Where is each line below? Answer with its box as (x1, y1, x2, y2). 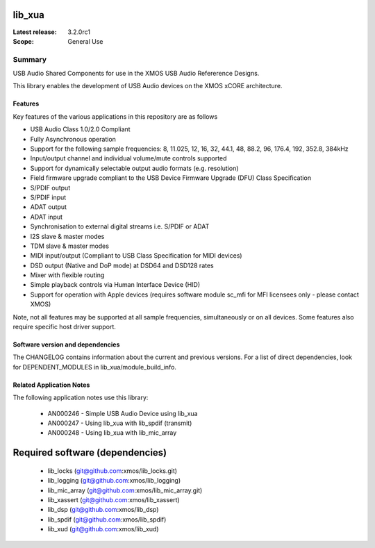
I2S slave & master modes (30, 232, 105, 240)
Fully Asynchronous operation (30, 135, 116, 143)
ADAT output (30, 203, 67, 211)
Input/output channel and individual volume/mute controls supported (30, 154, 227, 163)
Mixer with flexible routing (30, 271, 105, 279)
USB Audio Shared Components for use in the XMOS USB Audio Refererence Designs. (12, 69, 260, 78)
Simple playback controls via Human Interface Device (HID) (30, 281, 201, 289)
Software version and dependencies (12, 340, 120, 349)
